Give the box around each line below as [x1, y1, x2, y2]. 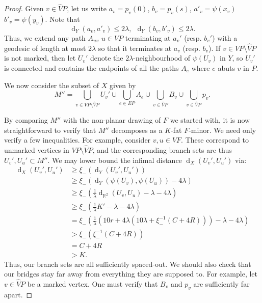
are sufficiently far [193, 278, 250, 289]
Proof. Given [4, 3, 44, 14]
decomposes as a [111, 124, 163, 135]
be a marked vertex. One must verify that [27, 278, 158, 289]
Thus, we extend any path [4, 33, 86, 43]
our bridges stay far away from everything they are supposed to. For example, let [4, 268, 257, 279]
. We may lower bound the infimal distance [47, 154, 182, 165]
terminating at [125, 33, 171, 43]
